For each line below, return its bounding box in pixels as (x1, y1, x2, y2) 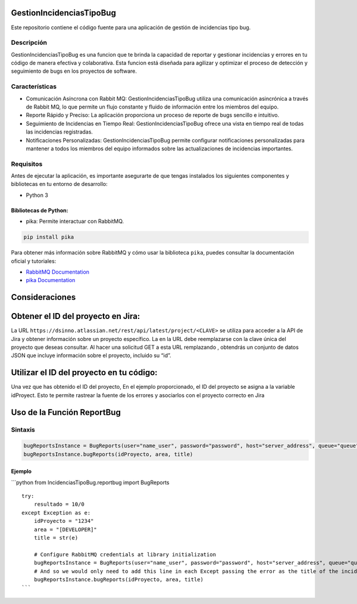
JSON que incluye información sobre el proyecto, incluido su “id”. (11, 352, 172, 359)
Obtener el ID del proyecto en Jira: (11, 311, 140, 321)
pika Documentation (26, 277, 76, 284)
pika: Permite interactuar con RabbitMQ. (26, 218, 124, 225)
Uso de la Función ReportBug (11, 407, 121, 417)
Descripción (11, 39, 48, 47)
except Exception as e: (21, 509, 91, 516)
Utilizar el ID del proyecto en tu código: (11, 367, 158, 378)
